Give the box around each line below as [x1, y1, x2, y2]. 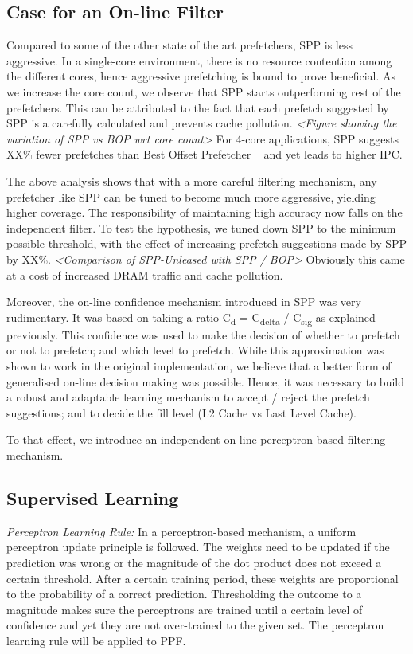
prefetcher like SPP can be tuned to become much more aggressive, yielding [6, 188, 376, 205]
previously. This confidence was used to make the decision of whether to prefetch [6, 326, 400, 343]
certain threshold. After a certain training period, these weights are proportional [6, 570, 399, 586]
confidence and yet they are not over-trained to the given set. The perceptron [6, 617, 384, 633]
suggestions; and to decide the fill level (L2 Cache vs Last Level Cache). [6, 404, 357, 421]
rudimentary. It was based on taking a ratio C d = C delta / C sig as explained [6, 308, 376, 327]
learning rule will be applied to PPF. [6, 632, 186, 648]
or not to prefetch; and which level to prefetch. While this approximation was [6, 342, 384, 358]
